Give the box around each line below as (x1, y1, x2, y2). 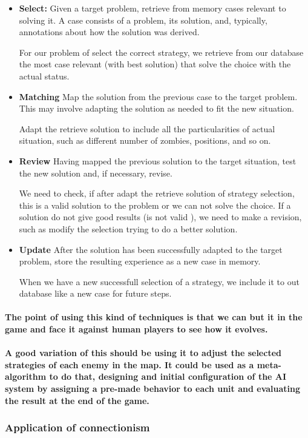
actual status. (19, 69, 70, 82)
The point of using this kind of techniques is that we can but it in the (5, 311, 303, 323)
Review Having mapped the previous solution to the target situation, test (19, 154, 297, 167)
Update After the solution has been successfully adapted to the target (19, 243, 283, 255)
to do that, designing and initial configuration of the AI (49, 370, 287, 383)
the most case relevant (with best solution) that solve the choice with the (19, 58, 291, 70)
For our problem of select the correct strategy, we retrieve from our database (19, 45, 304, 58)
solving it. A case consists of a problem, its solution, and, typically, (19, 13, 267, 26)
